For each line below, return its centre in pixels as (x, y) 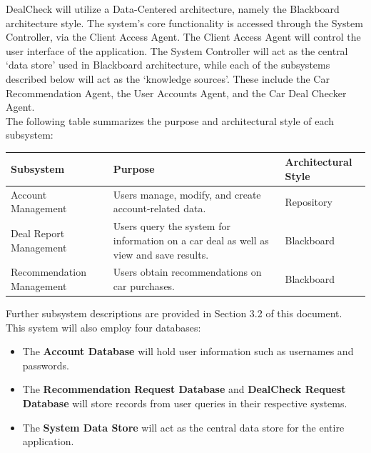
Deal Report (38, 233)
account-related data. (159, 208)
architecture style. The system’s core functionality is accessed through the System (184, 23)
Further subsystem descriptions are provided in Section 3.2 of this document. (174, 313)
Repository (309, 201)
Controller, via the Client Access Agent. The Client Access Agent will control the (183, 37)
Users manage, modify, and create (187, 194)
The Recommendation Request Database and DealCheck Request (184, 389)
